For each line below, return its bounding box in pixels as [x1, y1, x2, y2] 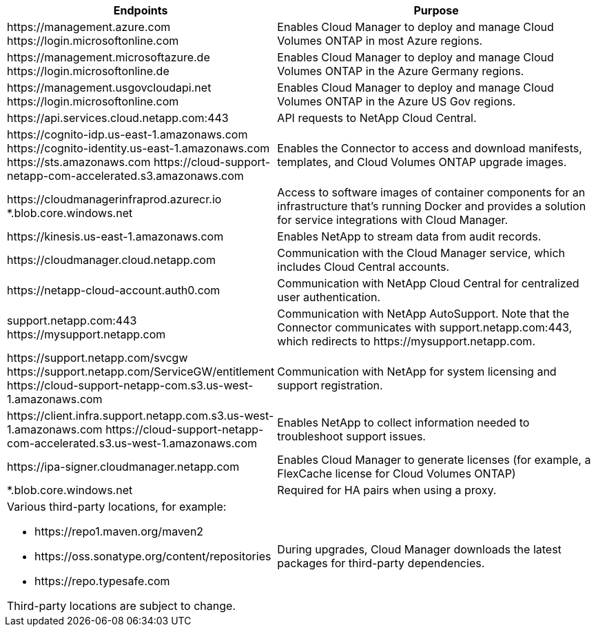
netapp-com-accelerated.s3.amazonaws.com [7, 169, 244, 183]
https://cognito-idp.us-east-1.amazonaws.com [7, 128, 248, 141]
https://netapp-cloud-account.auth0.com [7, 283, 220, 297]
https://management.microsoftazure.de [7, 50, 210, 64]
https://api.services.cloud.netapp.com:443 [7, 111, 229, 125]
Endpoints [113, 3, 168, 17]
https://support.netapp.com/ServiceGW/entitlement [7, 365, 275, 378]
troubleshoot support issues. [277, 429, 426, 443]
